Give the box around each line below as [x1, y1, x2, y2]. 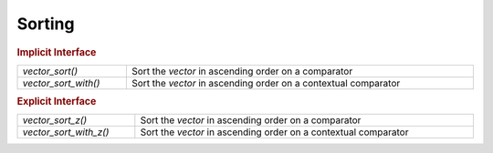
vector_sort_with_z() [22, 126, 110, 138]
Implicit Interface [16, 46, 97, 58]
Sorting [16, 14, 75, 34]
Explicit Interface [16, 96, 97, 108]
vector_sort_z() [22, 114, 88, 127]
